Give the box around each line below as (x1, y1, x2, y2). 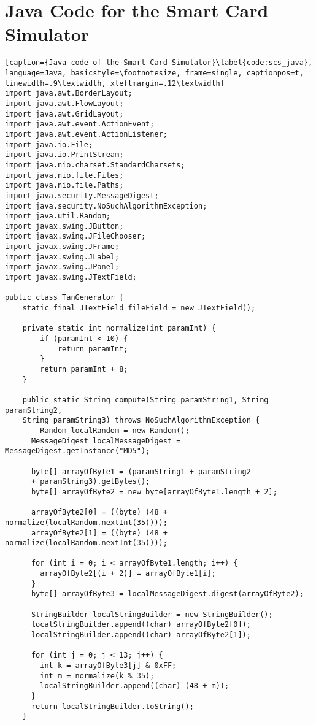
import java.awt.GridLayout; (5, 109, 124, 118)
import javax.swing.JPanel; (5, 263, 120, 272)
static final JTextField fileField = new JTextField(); (22, 304, 256, 313)
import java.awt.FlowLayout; (5, 99, 124, 108)
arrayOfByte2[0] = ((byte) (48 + (31, 508, 168, 517)
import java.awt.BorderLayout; (5, 89, 133, 98)
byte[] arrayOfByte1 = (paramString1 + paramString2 (31, 467, 251, 476)
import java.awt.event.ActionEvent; (5, 120, 155, 129)
